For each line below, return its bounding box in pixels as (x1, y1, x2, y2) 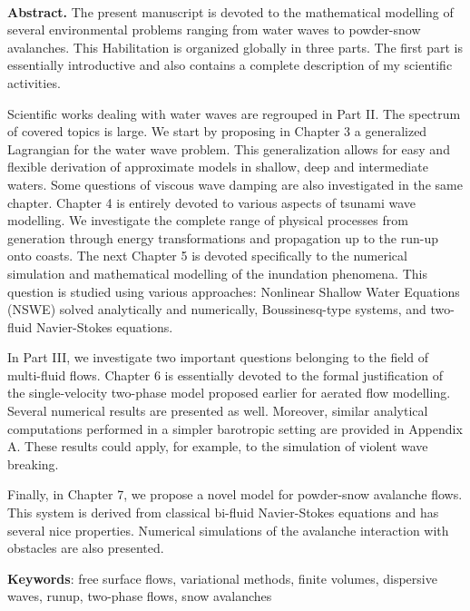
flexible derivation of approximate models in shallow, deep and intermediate (7, 157, 428, 176)
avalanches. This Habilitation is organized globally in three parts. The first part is (7, 37, 463, 56)
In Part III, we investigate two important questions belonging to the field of (7, 348, 429, 367)
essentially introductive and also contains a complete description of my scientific (7, 55, 453, 74)
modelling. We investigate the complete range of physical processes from (7, 211, 408, 230)
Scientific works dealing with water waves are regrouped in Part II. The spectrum (7, 103, 461, 123)
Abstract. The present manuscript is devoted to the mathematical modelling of (7, 2, 454, 21)
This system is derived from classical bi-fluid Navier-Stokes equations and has (7, 503, 439, 522)
